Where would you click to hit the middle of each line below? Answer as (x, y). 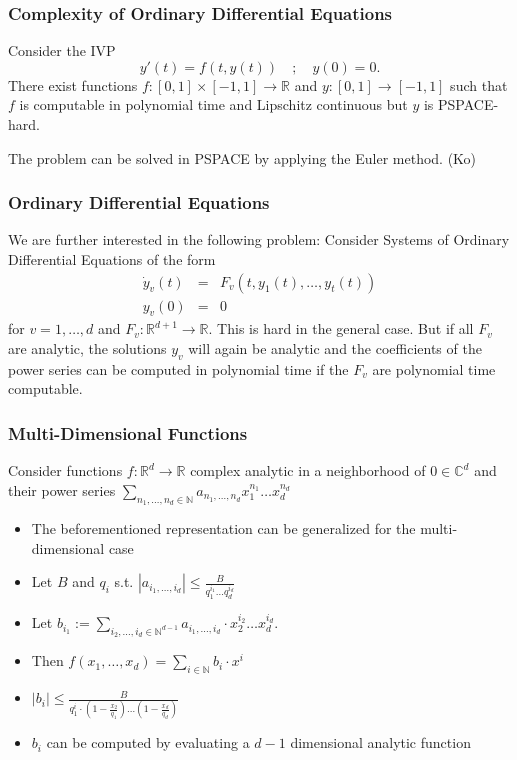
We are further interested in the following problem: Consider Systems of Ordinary (259, 239)
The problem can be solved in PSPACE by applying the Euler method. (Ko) (242, 157)
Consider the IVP (62, 50)
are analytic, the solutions (87, 348)
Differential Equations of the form (112, 259)
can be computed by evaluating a (148, 742)
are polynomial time (434, 368)
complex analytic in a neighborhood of (308, 470)
